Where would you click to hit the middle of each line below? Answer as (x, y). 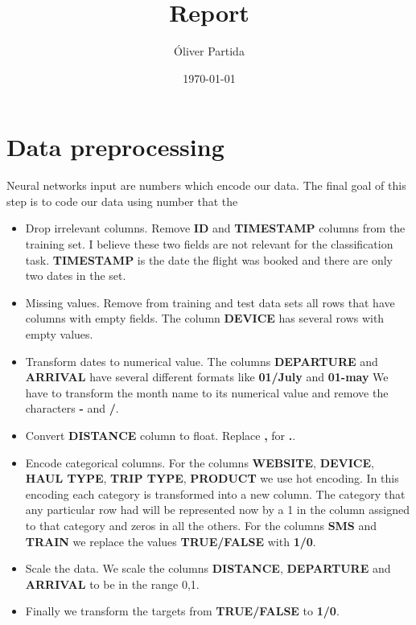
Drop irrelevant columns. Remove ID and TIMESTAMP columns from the (215, 228)
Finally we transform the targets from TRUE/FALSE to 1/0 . (182, 611)
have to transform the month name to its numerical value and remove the (207, 392)
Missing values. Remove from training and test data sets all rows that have (210, 302)
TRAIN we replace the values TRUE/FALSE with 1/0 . (171, 541)
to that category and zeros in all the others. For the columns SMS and (201, 525)
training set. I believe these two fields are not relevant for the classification (209, 244)
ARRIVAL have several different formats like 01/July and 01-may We (207, 377)
